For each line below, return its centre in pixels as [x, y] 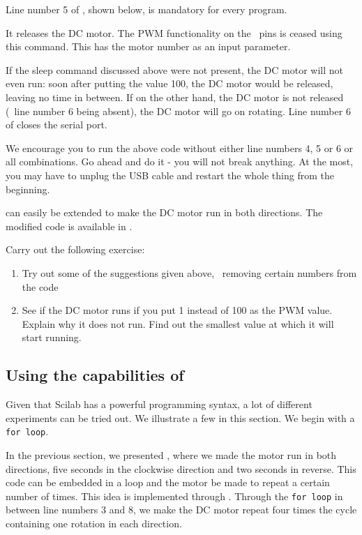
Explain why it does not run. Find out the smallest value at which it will [178, 323]
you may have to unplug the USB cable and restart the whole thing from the [170, 175]
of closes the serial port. [56, 125]
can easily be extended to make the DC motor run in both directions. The [164, 212]
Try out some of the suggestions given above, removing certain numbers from [189, 272]
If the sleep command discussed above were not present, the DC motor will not [175, 69]
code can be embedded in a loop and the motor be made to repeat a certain [168, 482]
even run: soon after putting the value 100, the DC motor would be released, [169, 83]
